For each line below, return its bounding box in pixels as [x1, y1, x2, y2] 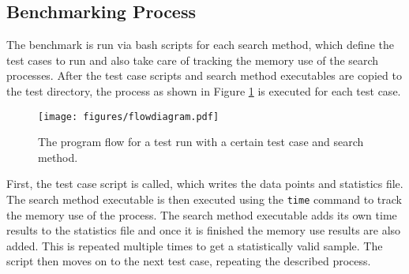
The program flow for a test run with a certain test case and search [38, 133, 364, 150]
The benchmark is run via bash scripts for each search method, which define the [6, 36, 394, 53]
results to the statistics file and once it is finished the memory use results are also [6, 222, 401, 238]
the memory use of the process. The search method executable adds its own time [6, 206, 397, 223]
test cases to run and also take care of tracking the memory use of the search [6, 51, 379, 68]
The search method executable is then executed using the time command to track [6, 191, 403, 208]
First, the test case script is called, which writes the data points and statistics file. [6, 175, 403, 192]
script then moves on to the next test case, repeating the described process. [6, 253, 371, 269]
